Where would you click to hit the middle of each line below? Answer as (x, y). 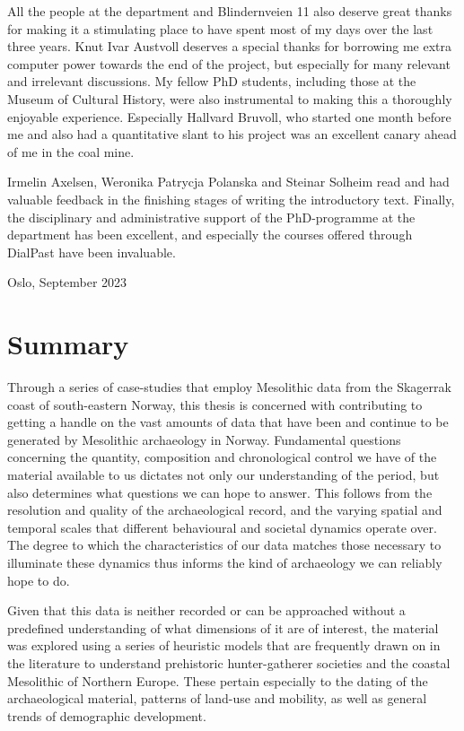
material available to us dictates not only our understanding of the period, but (223, 474)
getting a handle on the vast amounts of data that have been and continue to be (228, 422)
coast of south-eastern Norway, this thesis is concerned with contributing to (215, 404)
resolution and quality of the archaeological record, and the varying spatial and (225, 510)
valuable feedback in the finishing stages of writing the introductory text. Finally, (231, 199)
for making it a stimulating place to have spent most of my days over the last (220, 28)
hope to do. (39, 580)
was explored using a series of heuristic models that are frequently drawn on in (224, 645)
